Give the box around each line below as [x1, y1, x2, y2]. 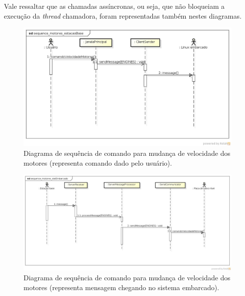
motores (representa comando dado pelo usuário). [24, 157, 172, 168]
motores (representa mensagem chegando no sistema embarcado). [24, 282, 220, 292]
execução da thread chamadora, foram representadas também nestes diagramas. [4, 10, 242, 21]
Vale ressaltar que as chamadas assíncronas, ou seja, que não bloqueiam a [4, 1, 225, 11]
